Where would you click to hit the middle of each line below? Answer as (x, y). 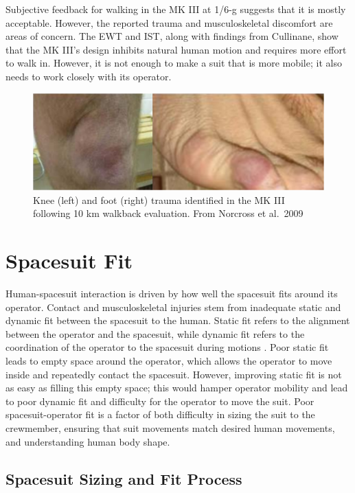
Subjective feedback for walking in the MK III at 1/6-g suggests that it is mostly (176, 9)
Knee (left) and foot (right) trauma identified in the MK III (159, 199)
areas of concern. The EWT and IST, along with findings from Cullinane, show (172, 36)
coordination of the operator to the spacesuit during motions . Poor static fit (167, 347)
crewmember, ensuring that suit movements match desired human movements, (170, 428)
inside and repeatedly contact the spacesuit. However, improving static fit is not (174, 374)
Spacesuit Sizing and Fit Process (124, 478)
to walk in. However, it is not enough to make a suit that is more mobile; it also (174, 63)
